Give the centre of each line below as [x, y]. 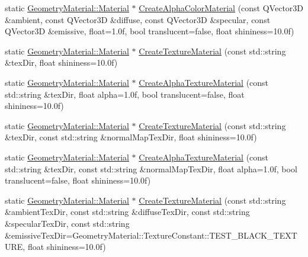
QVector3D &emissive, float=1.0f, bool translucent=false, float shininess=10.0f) [150, 31]
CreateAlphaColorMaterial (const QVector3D [221, 8]
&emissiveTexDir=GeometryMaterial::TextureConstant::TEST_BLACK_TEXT [151, 235]
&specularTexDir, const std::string [67, 223]
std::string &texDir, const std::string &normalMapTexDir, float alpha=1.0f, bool [151, 168]
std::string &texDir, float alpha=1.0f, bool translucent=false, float [125, 94]
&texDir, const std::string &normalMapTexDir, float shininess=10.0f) [131, 137]
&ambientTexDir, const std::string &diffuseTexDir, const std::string [127, 212]
